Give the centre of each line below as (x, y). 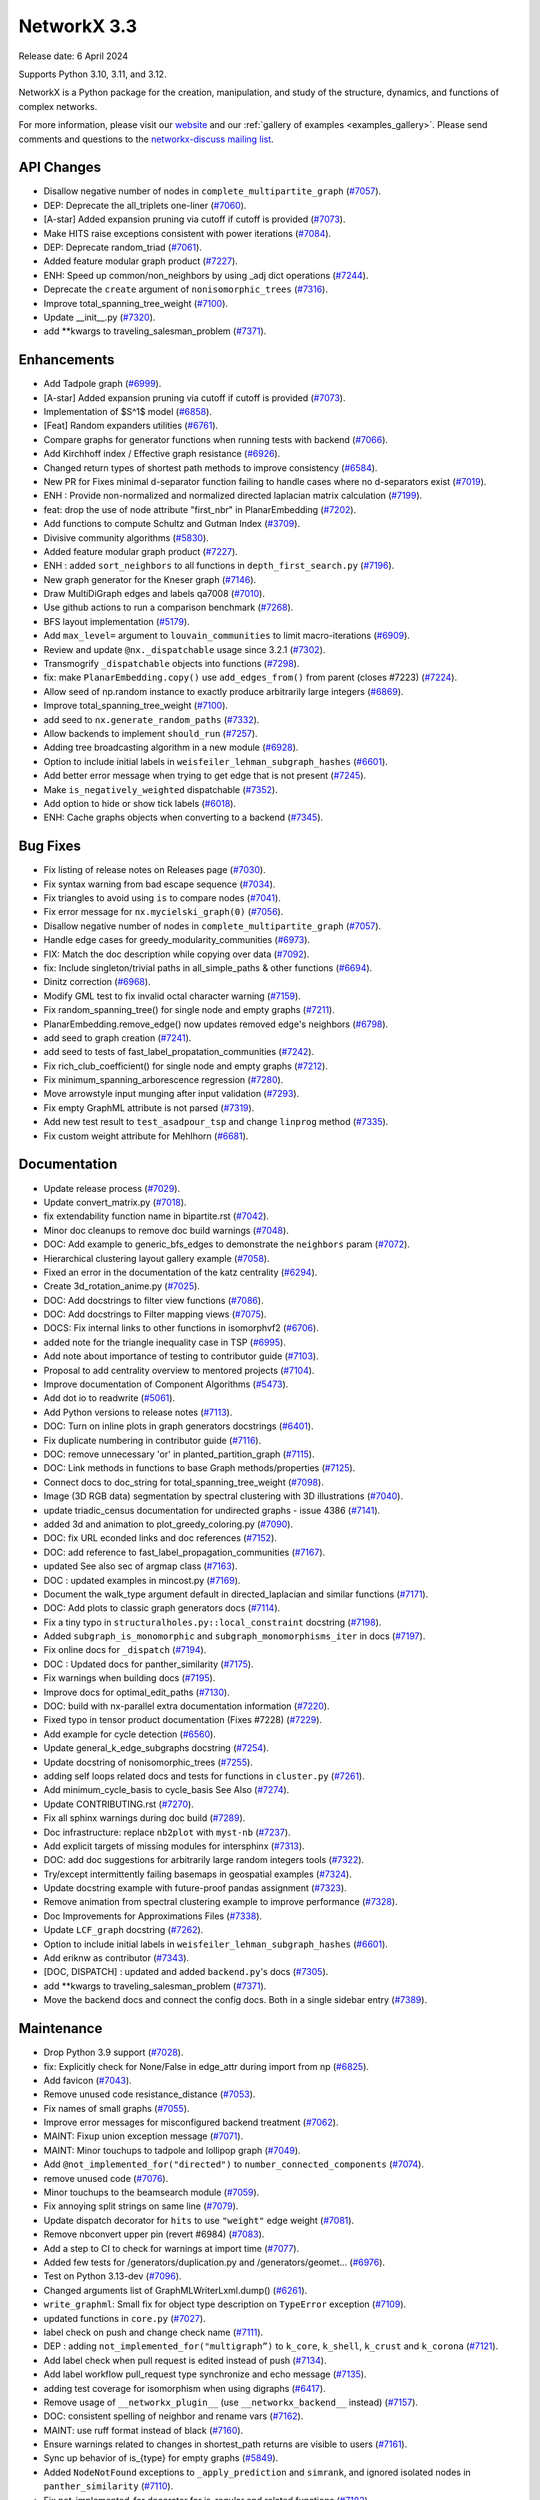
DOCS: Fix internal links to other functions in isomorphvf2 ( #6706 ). (181, 1328)
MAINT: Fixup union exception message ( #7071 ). (143, 2136)
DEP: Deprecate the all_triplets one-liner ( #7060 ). (145, 205)
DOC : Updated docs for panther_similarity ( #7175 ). (148, 1664)
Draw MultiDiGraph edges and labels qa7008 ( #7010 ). (154, 594)
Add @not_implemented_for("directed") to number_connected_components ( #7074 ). (234, 2164)
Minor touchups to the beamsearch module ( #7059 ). (151, 2192)
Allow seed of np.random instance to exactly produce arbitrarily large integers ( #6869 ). (223, 691)
